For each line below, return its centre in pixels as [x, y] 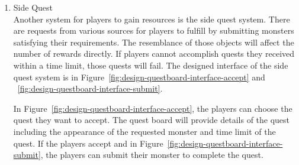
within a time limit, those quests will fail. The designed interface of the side [151, 65]
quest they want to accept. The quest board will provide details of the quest [152, 120]
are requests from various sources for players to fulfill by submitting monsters [154, 30]
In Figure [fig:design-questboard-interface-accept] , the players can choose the [153, 108]
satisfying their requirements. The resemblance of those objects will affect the [154, 42]
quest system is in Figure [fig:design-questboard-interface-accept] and [139, 77]
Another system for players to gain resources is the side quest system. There [152, 19]
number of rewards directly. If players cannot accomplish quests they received [154, 54]
